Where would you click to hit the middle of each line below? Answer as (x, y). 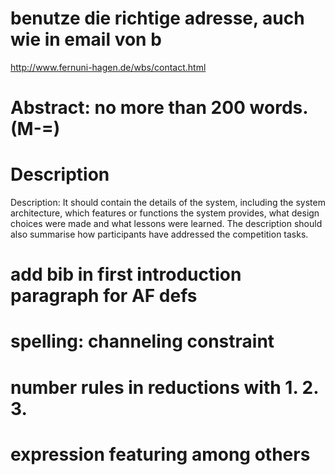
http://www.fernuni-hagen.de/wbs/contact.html (108, 67)
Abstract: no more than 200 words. (159, 108)
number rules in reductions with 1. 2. (164, 387)
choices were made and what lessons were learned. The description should (166, 224)
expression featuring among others (160, 454)
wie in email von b (86, 39)
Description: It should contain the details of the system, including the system (168, 203)
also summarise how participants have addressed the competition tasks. (159, 234)
